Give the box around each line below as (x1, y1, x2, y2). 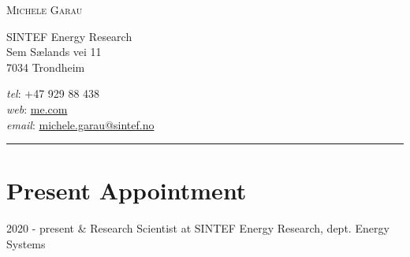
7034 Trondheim (6, 58, 85, 75)
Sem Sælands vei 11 (6, 43, 102, 60)
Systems (6, 235, 46, 251)
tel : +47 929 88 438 (6, 85, 100, 102)
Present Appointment (6, 174, 247, 207)
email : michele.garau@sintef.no (6, 116, 155, 132)
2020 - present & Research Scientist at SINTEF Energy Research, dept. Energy (6, 220, 389, 237)
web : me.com (6, 100, 68, 117)
